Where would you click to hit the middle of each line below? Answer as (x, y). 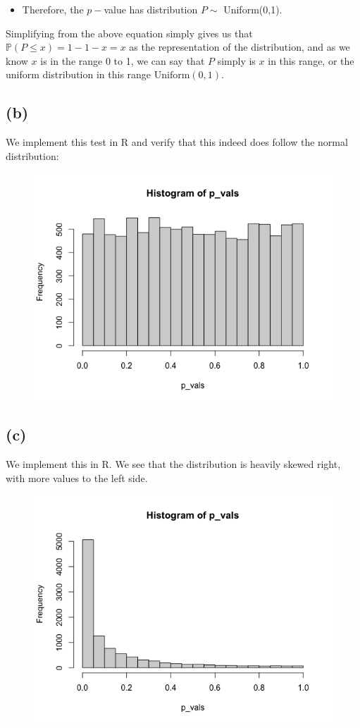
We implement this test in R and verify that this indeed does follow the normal (177, 142)
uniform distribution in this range (79, 74)
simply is (236, 60)
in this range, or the (311, 60)
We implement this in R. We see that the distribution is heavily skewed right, (173, 463)
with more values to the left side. (77, 477)
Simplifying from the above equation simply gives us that (129, 33)
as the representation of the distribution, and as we (240, 47)
